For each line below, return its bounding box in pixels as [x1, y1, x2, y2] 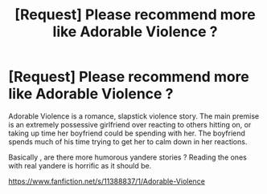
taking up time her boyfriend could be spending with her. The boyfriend [8, 128, 245, 138]
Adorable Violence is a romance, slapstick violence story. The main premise [8, 111, 260, 121]
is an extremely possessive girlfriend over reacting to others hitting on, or [8, 119, 252, 129]
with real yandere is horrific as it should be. [8, 160, 152, 170]
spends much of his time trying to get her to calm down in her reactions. [8, 136, 248, 146]
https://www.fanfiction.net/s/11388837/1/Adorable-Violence [8, 176, 205, 186]
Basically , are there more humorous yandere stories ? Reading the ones [8, 152, 247, 162]
